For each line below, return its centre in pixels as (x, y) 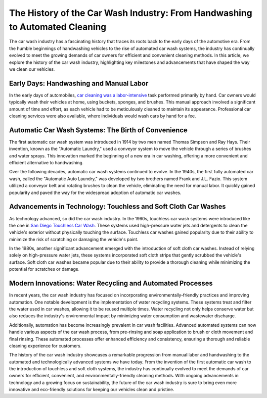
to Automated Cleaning (58, 27)
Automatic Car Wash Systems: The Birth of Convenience (98, 130)
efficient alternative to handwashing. (46, 163)
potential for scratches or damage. (44, 269)
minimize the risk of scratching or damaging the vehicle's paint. (74, 239)
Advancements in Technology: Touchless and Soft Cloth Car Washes (117, 207)
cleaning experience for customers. (45, 346)
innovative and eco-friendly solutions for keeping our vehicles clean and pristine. (92, 390)
